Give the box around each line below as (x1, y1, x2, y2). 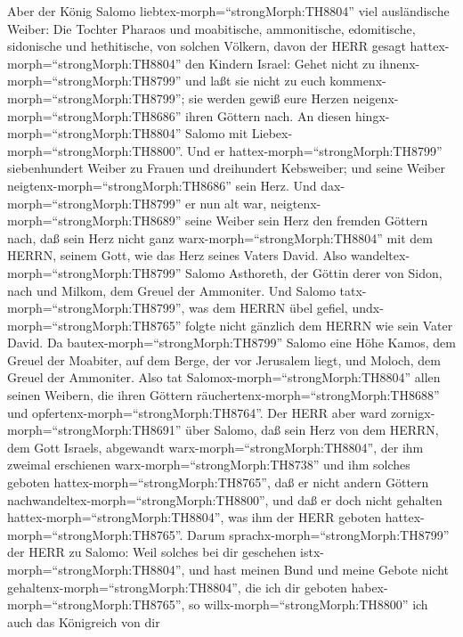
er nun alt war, (185, 193, 267, 212)
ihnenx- (378, 53, 420, 72)
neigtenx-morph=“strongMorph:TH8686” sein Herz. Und (7, 176, 317, 194)
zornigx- (390, 403, 435, 421)
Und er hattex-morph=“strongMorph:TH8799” (187, 141, 443, 159)
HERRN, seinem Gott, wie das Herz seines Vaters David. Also (7, 246, 347, 265)
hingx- (354, 106, 390, 125)
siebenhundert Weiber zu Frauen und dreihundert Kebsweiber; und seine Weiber (7, 159, 445, 177)
